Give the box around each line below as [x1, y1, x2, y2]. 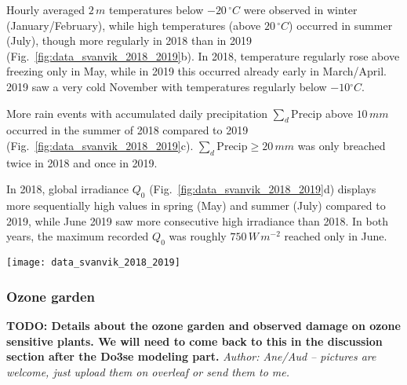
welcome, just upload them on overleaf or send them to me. [6, 363, 290, 379]
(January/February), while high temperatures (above [6, 16, 261, 33]
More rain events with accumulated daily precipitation [6, 104, 268, 121]
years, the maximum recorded [6, 228, 149, 244]
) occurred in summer [289, 16, 393, 33]
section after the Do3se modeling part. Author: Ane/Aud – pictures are [6, 348, 376, 365]
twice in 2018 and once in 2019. [6, 154, 158, 170]
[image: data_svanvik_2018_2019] [6, 257, 180, 269]
